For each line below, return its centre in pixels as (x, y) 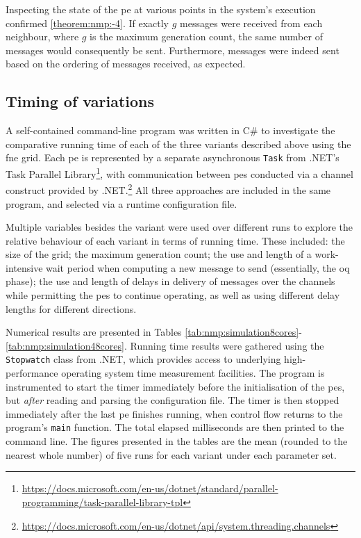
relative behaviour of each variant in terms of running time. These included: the (175, 240)
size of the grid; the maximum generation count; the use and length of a (159, 254)
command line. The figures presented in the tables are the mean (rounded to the (177, 441)
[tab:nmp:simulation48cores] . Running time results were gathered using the (165, 345)
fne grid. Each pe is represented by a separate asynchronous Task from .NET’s (173, 157)
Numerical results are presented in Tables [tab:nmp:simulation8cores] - (154, 332)
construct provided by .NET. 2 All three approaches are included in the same (168, 189)
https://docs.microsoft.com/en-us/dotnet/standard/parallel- (150, 488)
